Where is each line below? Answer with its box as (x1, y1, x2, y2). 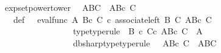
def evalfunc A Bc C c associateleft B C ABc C (13, 13, 212, 25)
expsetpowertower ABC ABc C (4, 1, 136, 13)
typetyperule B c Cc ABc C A (72, 25, 203, 37)
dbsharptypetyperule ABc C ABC (72, 36, 217, 49)
